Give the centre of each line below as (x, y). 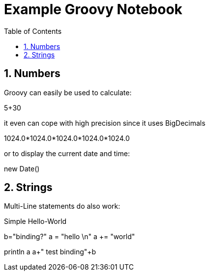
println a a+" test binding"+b (50, 252)
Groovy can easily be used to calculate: (68, 92)
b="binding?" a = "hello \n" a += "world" (70, 237)
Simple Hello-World (35, 221)
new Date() (22, 168)
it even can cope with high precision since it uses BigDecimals (105, 123)
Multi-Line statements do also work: (62, 206)
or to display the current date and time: (67, 153)
